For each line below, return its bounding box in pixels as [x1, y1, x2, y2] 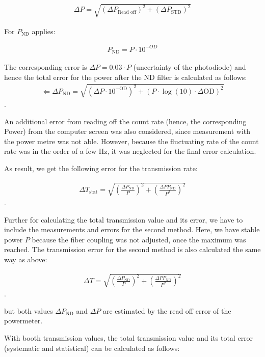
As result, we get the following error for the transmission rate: [4, 162, 198, 173]
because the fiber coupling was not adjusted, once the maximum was [32, 234, 246, 244]
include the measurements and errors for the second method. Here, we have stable [4, 224, 260, 235]
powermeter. [4, 315, 43, 326]
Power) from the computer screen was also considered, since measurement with [4, 126, 251, 136]
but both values [4, 305, 53, 316]
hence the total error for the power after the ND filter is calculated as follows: [4, 71, 247, 82]
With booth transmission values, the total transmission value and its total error [4, 332, 253, 343]
